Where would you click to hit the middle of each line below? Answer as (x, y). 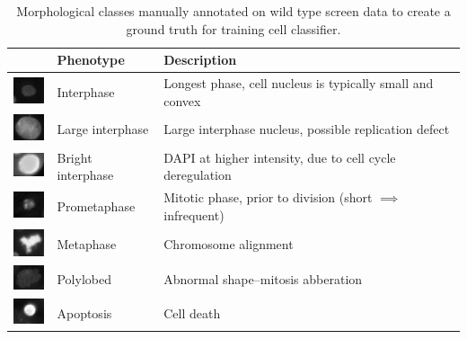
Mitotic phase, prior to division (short (268, 197)
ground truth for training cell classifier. (233, 28)
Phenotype (91, 60)
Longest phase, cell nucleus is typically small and (299, 83)
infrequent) (194, 214)
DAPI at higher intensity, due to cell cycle (280, 157)
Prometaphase (96, 205)
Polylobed (84, 279)
